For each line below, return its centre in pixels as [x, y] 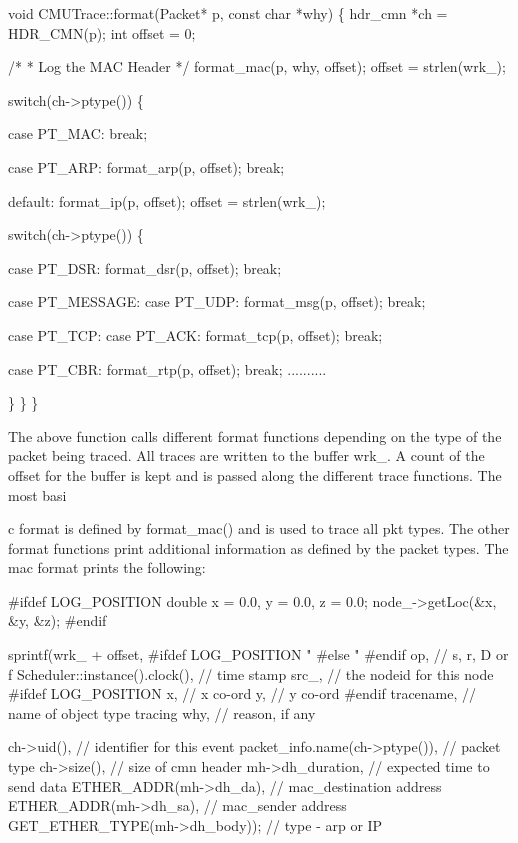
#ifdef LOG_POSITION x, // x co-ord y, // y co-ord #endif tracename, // [242, 693]
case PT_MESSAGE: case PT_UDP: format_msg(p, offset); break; [217, 301]
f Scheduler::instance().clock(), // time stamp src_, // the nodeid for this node [251, 673]
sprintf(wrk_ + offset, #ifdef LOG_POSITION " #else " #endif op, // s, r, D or [258, 654]
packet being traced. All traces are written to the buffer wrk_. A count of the [246, 455]
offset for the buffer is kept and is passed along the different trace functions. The [255, 474]
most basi [37, 494]
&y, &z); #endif [57, 620]
